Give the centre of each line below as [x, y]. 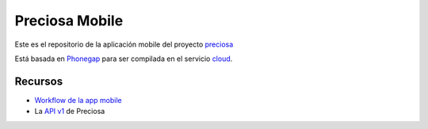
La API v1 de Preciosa [70, 112]
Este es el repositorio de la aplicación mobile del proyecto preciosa [124, 44]
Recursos [39, 81]
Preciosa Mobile [69, 21]
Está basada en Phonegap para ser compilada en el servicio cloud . [124, 59]
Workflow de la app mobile [78, 100]
